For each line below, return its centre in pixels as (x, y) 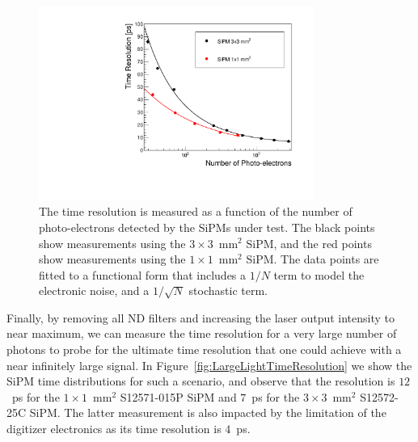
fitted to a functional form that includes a (143, 274)
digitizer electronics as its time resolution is (114, 429)
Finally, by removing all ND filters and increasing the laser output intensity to (201, 317)
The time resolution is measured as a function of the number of (196, 211)
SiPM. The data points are (312, 259)
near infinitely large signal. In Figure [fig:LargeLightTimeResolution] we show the (209, 365)
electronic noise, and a (94, 290)
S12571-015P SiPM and (178, 396)
